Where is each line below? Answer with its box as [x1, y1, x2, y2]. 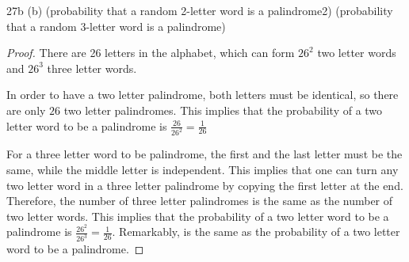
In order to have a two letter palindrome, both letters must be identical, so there [6, 86, 399, 103]
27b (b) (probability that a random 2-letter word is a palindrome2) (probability [6, 2, 393, 18]
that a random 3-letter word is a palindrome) [6, 17, 226, 34]
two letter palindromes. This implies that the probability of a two [63, 101, 383, 118]
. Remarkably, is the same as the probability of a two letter [112, 223, 400, 240]
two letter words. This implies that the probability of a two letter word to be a [6, 207, 389, 224]
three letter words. [47, 59, 137, 76]
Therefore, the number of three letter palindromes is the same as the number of [6, 192, 393, 209]
